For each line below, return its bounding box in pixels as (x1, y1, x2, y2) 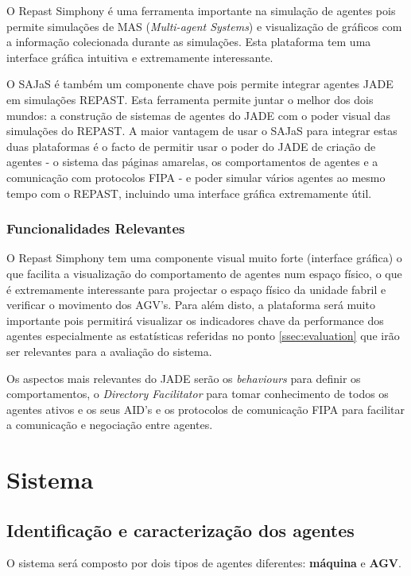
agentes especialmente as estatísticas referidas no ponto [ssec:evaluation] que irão (6, 327, 400, 344)
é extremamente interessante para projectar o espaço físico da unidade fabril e (6, 280, 386, 297)
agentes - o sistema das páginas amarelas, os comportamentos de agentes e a (6, 153, 378, 170)
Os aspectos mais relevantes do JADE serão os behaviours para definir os (6, 369, 361, 386)
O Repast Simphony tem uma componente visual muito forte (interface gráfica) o (6, 249, 402, 266)
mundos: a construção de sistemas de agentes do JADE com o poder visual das (6, 106, 391, 123)
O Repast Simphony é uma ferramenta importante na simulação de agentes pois (6, 2, 396, 18)
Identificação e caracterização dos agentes (6, 517, 355, 542)
